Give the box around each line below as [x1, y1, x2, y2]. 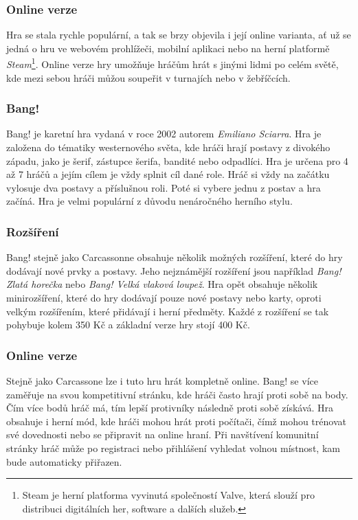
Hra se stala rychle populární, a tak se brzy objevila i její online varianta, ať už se [6, 27, 351, 42]
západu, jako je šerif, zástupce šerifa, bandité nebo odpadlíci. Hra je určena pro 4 [6, 153, 348, 168]
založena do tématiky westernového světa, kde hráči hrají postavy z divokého [6, 140, 331, 155]
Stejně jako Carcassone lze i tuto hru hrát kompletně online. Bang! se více [6, 374, 318, 388]
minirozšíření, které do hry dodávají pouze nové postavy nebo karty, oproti [6, 291, 322, 305]
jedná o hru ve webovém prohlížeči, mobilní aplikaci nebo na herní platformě [6, 41, 330, 55]
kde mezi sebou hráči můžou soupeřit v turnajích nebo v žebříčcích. [6, 70, 291, 84]
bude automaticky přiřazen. [6, 454, 122, 468]
